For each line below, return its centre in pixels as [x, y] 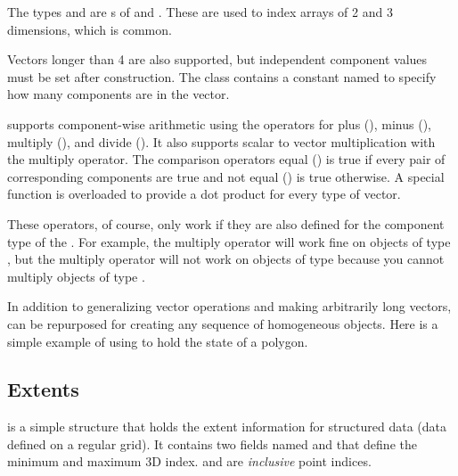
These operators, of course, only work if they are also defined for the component [226, 223]
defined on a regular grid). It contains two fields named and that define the [212, 443]
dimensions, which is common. [90, 29]
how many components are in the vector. [119, 94]
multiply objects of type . [76, 276]
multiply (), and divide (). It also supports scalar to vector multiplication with [221, 141]
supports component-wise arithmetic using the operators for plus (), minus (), [219, 123]
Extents [43, 389]
